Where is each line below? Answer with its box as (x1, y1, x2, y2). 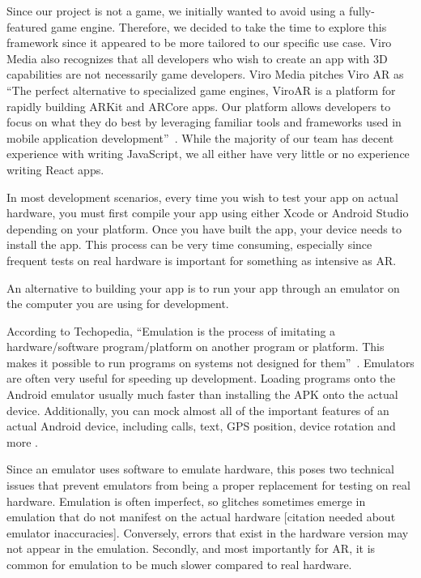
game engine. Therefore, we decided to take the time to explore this (50, 18, 387, 35)
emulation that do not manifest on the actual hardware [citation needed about (6, 508, 396, 525)
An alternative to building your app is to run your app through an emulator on (6, 279, 400, 296)
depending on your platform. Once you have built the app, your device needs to (6, 220, 402, 237)
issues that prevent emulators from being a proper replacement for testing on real (6, 477, 410, 494)
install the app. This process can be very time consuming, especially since (6, 236, 372, 253)
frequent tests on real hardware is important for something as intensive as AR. (6, 251, 397, 268)
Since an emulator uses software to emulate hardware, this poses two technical (6, 460, 394, 477)
